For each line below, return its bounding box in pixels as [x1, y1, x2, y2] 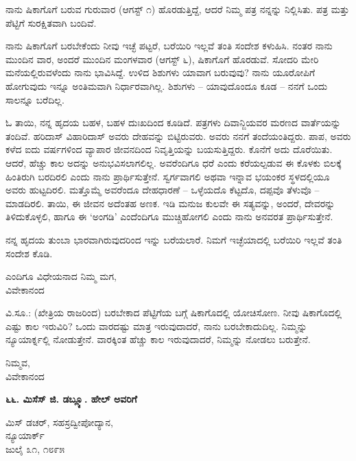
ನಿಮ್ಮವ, [5, 355, 30, 370]
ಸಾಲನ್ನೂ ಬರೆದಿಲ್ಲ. [5, 92, 64, 106]
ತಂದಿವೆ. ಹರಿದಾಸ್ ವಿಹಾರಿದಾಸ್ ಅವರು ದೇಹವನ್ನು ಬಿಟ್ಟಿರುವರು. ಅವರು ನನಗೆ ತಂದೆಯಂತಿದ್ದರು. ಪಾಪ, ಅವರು [5, 128, 351, 143]
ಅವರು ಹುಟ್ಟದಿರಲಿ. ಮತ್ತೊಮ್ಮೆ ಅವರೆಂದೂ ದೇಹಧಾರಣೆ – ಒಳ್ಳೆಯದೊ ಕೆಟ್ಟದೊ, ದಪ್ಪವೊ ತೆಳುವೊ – [5, 182, 320, 197]
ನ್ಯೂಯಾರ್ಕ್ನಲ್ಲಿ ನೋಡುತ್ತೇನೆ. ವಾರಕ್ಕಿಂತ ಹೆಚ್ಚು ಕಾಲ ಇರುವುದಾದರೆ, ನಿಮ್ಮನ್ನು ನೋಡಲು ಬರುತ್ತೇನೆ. [5, 332, 311, 346]
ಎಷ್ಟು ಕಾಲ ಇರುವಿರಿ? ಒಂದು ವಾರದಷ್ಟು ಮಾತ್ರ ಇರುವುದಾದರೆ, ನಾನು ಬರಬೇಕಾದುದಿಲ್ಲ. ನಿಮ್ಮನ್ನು [5, 318, 307, 333]
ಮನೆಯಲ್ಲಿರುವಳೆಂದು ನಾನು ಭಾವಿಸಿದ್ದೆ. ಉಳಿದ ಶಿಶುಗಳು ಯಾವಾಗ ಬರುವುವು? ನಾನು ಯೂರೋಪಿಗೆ [5, 65, 316, 80]
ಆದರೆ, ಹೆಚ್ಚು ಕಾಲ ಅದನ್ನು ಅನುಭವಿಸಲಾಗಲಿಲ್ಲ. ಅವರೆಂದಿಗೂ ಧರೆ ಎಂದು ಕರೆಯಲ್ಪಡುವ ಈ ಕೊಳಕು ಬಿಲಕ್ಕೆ [5, 155, 342, 169]
